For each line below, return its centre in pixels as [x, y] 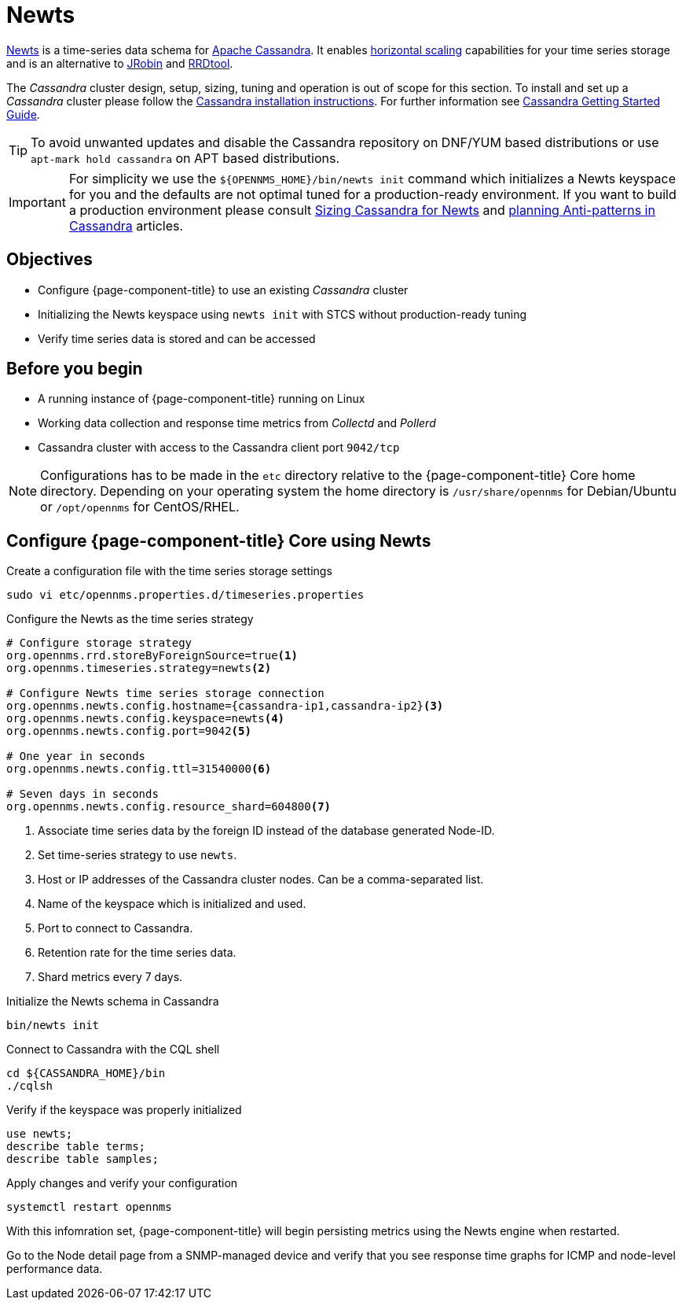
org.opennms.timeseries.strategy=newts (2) [139, 668]
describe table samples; [82, 1159]
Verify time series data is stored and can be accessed [177, 338]
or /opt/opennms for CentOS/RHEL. [140, 507]
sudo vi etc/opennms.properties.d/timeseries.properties [185, 595]
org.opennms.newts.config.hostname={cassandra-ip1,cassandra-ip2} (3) [225, 706]
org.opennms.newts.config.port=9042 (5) [129, 731]
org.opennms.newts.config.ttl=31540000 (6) [139, 769]
